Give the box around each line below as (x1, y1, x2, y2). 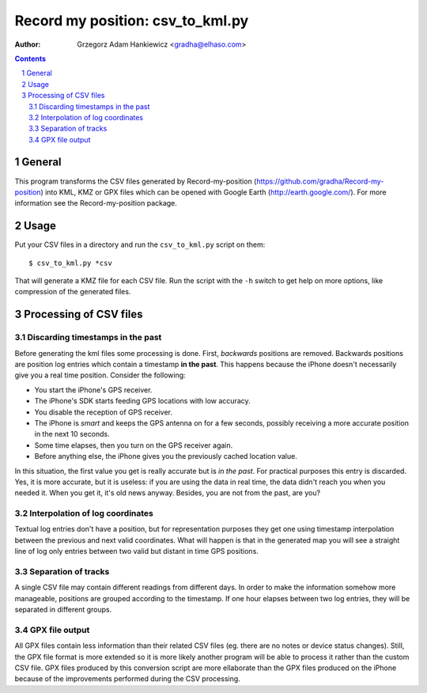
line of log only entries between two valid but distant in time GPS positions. (14, 547, 259, 556)
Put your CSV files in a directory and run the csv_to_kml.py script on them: (14, 240, 266, 249)
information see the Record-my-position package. (14, 199, 178, 208)
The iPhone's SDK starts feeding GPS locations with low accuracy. (34, 396, 251, 406)
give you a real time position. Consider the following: (14, 370, 186, 380)
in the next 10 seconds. (34, 430, 110, 439)
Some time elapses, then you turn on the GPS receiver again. (34, 440, 233, 450)
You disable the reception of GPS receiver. (34, 407, 173, 417)
